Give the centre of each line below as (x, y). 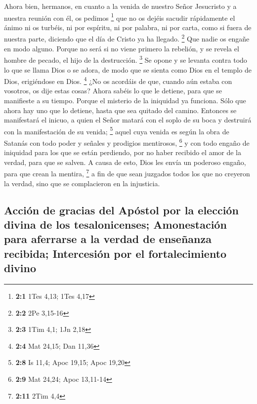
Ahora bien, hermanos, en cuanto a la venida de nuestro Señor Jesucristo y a (120, 6)
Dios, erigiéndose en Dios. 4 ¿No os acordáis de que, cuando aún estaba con (118, 80)
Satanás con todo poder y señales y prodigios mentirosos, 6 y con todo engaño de (127, 142)
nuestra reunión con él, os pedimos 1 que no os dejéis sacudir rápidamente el (120, 17)
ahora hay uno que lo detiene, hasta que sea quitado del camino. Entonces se (120, 110)
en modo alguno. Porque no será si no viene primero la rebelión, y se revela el (122, 48)
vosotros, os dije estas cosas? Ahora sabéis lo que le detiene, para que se (113, 91)
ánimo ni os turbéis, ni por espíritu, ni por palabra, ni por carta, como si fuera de (128, 27)
